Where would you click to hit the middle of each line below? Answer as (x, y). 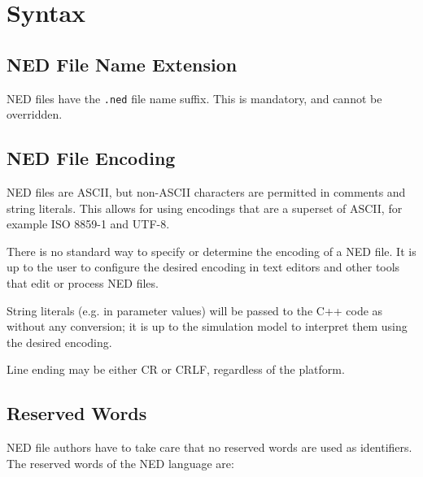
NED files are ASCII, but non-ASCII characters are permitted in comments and (206, 192)
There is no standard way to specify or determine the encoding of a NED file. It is (211, 251)
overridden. (35, 114)
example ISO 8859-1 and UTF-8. (88, 224)
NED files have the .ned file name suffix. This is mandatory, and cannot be (194, 98)
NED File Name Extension (122, 64)
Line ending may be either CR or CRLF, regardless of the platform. (176, 369)
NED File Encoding (91, 158)
